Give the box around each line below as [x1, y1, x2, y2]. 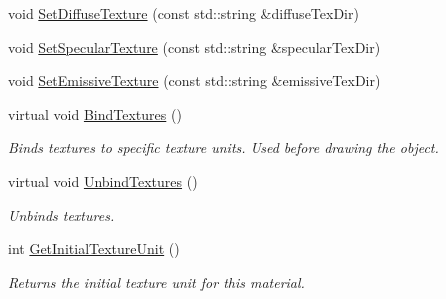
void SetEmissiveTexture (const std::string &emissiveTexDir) [8, 70, 381, 91]
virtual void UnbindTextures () [8, 170, 198, 191]
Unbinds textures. [8, 204, 115, 225]
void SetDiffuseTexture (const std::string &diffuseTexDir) [8, 3, 359, 23]
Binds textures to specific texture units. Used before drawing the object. [8, 137, 439, 158]
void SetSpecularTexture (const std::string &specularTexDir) [8, 36, 381, 57]
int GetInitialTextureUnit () [8, 238, 180, 259]
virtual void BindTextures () [8, 103, 182, 124]
